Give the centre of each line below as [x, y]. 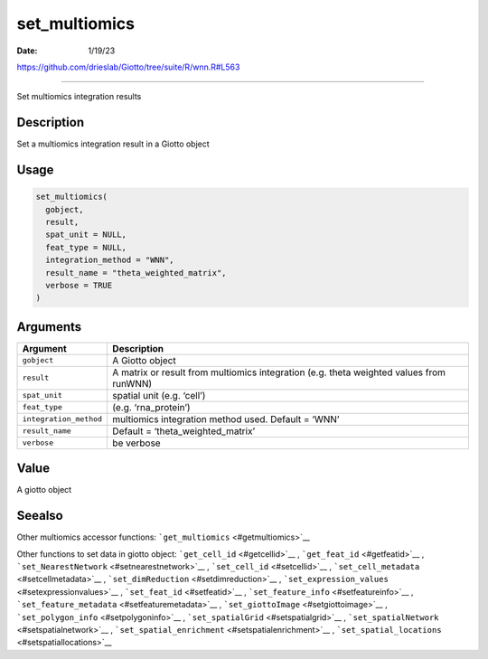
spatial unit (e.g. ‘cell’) [159, 395]
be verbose [137, 443]
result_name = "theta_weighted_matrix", [136, 273]
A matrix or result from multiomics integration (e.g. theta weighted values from [279, 372]
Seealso [40, 516]
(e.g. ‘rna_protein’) [151, 407]
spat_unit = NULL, [86, 235]
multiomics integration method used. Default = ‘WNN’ [226, 419]
